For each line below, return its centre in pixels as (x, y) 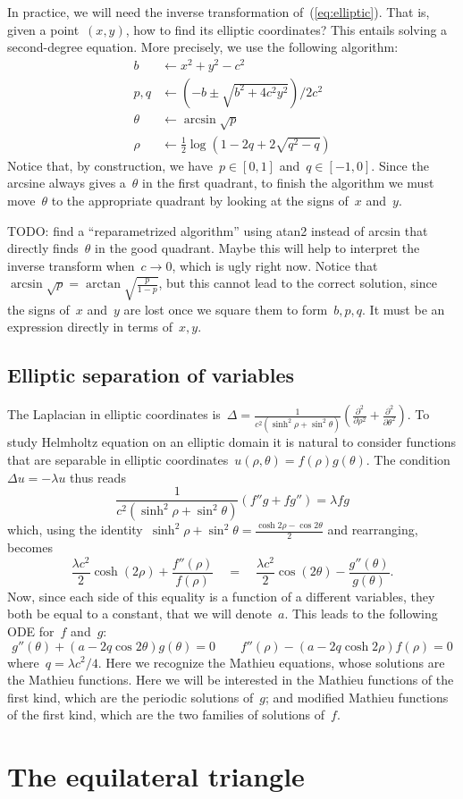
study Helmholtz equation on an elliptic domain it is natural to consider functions (232, 442)
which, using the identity (75, 530)
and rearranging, (373, 530)
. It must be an (404, 309)
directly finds (43, 248)
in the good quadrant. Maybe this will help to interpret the (257, 248)
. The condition (408, 460)
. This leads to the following (361, 614)
